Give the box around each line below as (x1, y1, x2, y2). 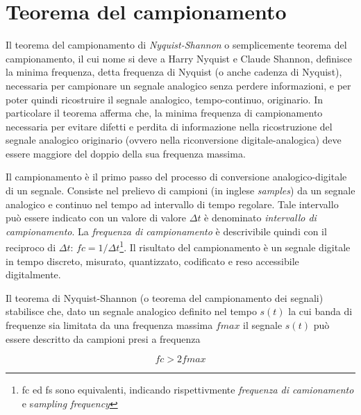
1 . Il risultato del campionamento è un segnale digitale (119, 238, 351, 255)
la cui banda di (288, 304, 353, 319)
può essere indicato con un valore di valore (6, 210, 187, 225)
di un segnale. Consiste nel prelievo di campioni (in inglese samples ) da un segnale (6, 183, 355, 198)
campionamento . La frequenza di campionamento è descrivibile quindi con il (6, 223, 327, 238)
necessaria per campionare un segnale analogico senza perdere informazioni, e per (6, 78, 351, 92)
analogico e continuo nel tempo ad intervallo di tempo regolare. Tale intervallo (6, 196, 339, 211)
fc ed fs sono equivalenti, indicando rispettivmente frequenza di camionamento (22, 382, 354, 397)
